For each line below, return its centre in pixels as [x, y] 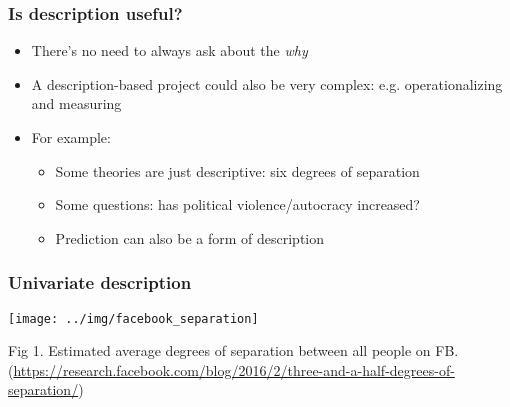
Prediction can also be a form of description [190, 237]
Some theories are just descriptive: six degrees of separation [237, 170]
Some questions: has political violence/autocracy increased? [237, 204]
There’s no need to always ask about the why [169, 50]
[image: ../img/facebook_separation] [133, 318]
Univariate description [100, 282]
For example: [71, 137]
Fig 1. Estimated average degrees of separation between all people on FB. [233, 350]
